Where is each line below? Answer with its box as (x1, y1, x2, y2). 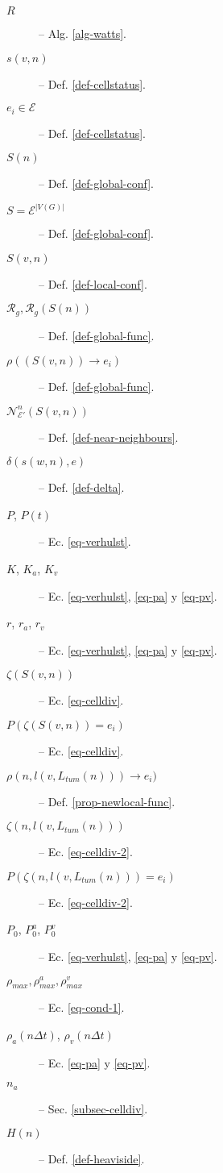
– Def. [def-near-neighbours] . (39, 428, 179, 445)
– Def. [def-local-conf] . (39, 275, 147, 292)
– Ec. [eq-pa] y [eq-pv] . (39, 1054, 151, 1071)
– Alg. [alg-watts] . (39, 25, 126, 41)
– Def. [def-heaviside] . (39, 1150, 145, 1167)
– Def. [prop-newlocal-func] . (39, 792, 176, 809)
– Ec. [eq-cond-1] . (39, 999, 125, 1016)
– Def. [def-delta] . (39, 479, 125, 496)
